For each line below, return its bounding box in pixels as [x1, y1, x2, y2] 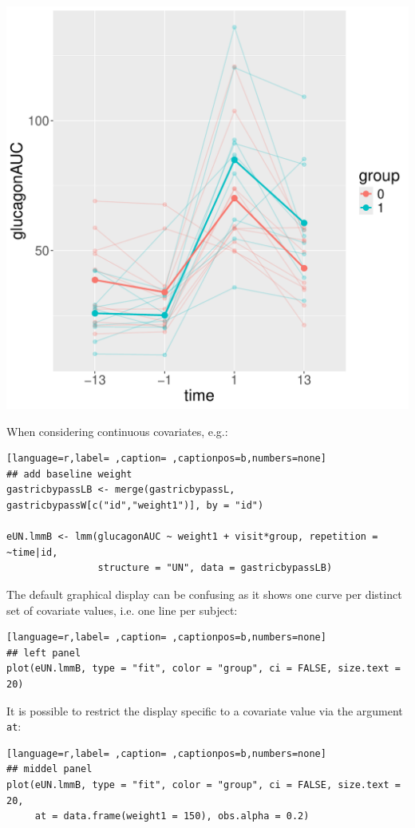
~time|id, [6, 546, 58, 558]
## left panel [6, 647, 81, 659]
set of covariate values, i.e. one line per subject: [6, 601, 238, 618]
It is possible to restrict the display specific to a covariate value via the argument [6, 702, 403, 719]
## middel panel [6, 763, 93, 775]
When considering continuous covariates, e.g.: [6, 422, 228, 439]
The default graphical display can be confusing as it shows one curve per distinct [6, 585, 402, 602]
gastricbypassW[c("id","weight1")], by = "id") [6, 499, 264, 511]
